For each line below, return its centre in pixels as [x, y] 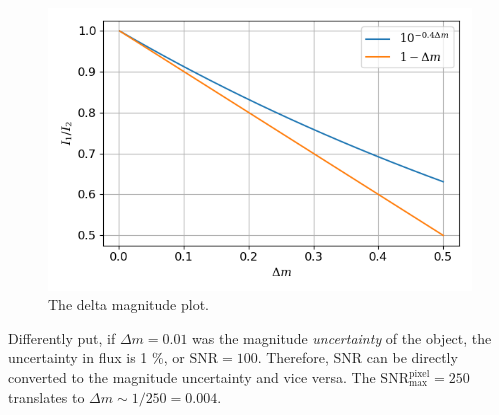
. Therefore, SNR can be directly [357, 357]
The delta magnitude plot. [129, 304]
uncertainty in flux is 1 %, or [96, 357]
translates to [46, 396]
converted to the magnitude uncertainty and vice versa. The [192, 377]
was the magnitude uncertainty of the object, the [342, 337]
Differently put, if [62, 337]
